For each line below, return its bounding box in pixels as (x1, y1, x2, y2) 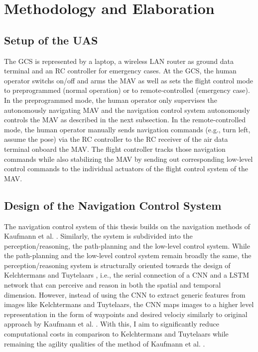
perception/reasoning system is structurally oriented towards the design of (4, 260, 231, 270)
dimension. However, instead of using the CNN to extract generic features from (4, 289, 246, 300)
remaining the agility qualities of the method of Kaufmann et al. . (4, 338, 205, 349)
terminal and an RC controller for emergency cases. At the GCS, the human (4, 65, 237, 76)
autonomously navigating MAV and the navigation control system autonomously (4, 104, 250, 115)
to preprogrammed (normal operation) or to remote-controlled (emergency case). (4, 85, 250, 95)
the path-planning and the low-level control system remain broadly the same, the (4, 250, 252, 261)
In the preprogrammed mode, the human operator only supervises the (4, 94, 217, 105)
